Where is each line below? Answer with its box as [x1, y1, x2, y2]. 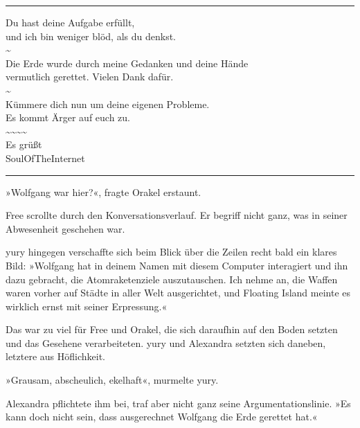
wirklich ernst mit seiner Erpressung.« [6, 298, 168, 313]
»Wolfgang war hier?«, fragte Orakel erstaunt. [6, 184, 201, 199]
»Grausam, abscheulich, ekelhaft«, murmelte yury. [6, 373, 219, 387]
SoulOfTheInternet [6, 150, 85, 165]
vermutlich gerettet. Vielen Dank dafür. [6, 69, 174, 84]
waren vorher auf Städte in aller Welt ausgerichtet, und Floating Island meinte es [6, 285, 351, 300]
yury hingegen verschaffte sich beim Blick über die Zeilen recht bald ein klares [6, 244, 337, 259]
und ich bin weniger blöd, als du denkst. [6, 28, 177, 43]
